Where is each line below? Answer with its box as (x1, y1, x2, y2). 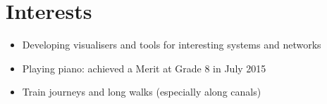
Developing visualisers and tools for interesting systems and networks (22, 37, 321, 52)
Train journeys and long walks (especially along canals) (22, 84, 261, 99)
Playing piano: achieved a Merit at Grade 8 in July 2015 (22, 60, 266, 75)
